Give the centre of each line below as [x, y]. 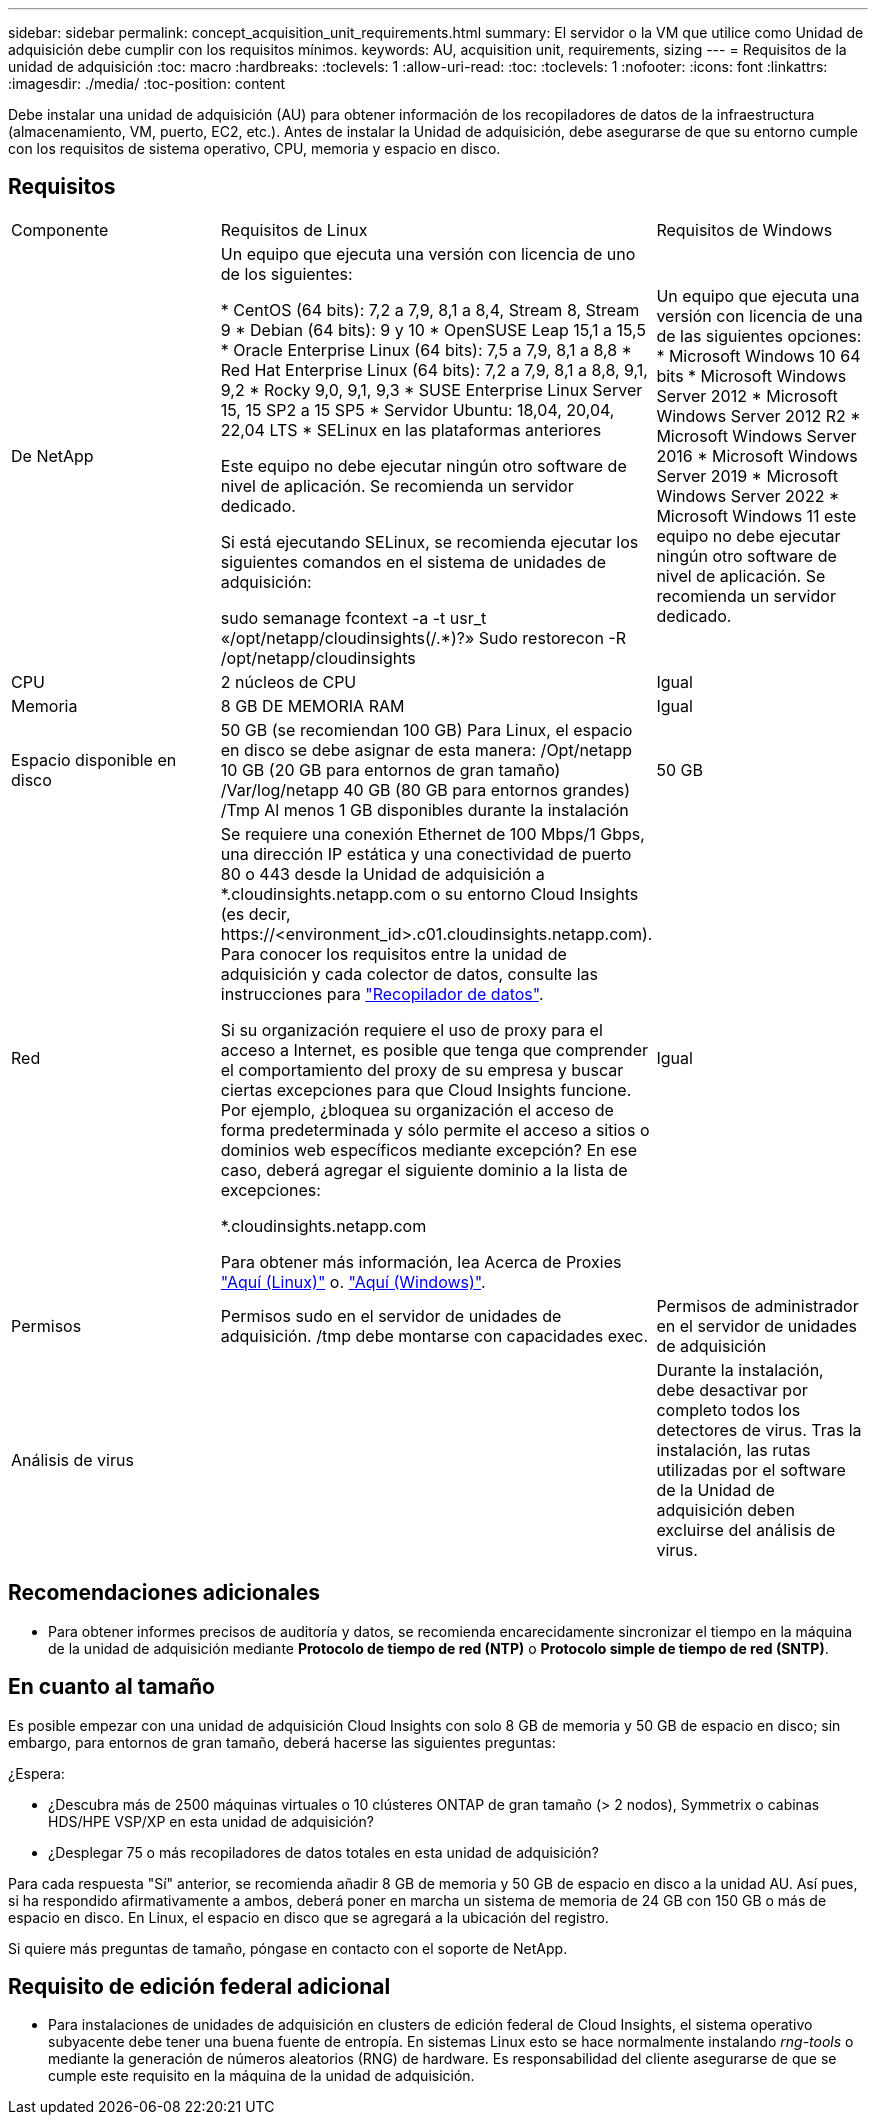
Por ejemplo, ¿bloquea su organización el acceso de [417, 1109]
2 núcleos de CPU [288, 681]
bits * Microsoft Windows [751, 375]
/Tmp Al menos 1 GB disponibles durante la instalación [424, 809]
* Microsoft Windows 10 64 [758, 355]
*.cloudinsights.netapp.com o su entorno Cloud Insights [429, 893]
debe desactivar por [732, 1389]
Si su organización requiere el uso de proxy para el [411, 1029]
